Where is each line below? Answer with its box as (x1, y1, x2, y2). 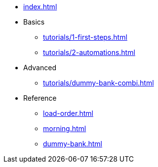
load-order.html (43, 109, 93, 117)
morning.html (43, 124, 86, 133)
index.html (23, 2, 57, 11)
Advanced (23, 63, 56, 72)
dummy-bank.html (43, 139, 102, 148)
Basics (23, 18, 45, 26)
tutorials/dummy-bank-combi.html (43, 79, 154, 87)
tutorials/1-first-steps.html (43, 33, 127, 41)
